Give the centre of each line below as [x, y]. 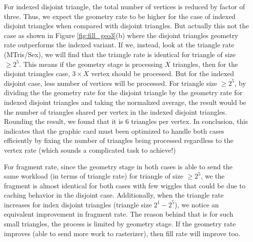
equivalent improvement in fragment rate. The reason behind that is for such [119, 214]
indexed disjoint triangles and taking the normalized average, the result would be [125, 102]
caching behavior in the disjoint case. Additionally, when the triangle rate [114, 195]
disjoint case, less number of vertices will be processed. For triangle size [111, 83]
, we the [213, 176]
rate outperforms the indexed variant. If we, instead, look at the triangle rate [119, 45]
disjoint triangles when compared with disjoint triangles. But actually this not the [126, 26]
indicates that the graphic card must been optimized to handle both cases [114, 131]
